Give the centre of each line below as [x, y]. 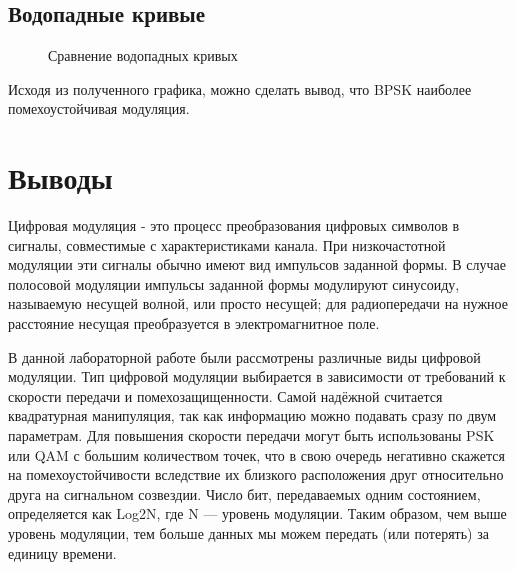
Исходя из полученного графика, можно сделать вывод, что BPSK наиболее [240, 88]
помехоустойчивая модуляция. [99, 108]
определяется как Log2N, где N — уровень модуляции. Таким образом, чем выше [257, 513]
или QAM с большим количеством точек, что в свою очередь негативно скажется [256, 454]
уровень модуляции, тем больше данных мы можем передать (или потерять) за [248, 533]
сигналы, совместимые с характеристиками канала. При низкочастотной [227, 244]
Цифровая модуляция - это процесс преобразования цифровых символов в [234, 225]
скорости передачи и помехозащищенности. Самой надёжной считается [225, 395]
